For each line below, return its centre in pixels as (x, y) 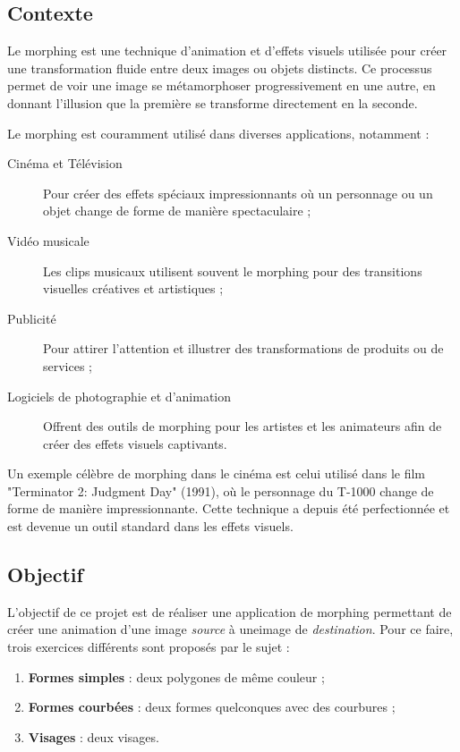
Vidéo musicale (48, 240)
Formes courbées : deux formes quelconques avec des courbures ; (212, 707)
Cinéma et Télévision (65, 163)
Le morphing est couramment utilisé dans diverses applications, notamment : (218, 133)
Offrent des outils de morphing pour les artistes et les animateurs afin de (243, 426)
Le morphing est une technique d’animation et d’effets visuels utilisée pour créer (227, 51)
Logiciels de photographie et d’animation (119, 396)
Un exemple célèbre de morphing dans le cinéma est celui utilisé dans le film (216, 473)
